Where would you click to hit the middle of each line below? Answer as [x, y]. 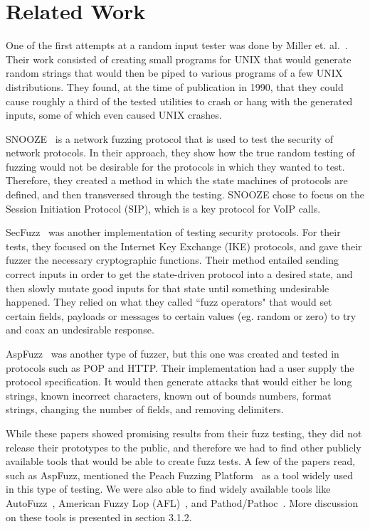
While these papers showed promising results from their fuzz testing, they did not [184, 433]
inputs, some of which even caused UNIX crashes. [114, 115]
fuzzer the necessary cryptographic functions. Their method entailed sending [172, 260]
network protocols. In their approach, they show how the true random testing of [180, 153]
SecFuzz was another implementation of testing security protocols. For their [173, 232]
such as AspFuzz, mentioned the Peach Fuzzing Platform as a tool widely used [180, 475]
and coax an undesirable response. [80, 330]
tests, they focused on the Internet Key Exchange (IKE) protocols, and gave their [184, 246]
